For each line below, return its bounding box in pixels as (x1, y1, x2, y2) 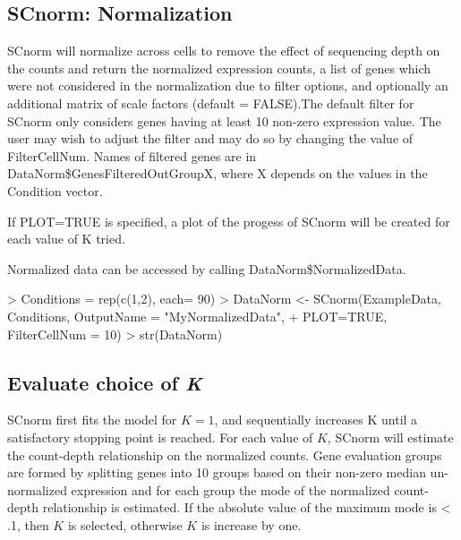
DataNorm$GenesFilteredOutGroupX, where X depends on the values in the (7, 164, 428, 183)
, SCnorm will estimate (327, 427, 454, 446)
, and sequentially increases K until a (214, 410, 418, 429)
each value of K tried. (7, 229, 125, 248)
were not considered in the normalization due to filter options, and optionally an (7, 76, 448, 95)
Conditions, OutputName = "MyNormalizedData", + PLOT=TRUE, (7, 306, 388, 325)
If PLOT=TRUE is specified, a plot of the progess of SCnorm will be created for (7, 211, 450, 230)
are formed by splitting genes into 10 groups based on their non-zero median (7, 463, 426, 482)
